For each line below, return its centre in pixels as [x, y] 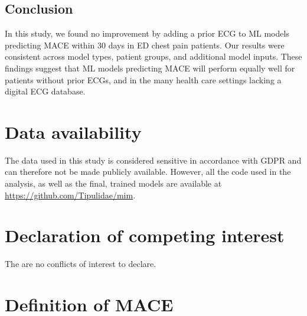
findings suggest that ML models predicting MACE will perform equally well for [150, 68]
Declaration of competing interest [145, 235]
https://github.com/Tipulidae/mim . [70, 195]
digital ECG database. [45, 91]
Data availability [73, 131]
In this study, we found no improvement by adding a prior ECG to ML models [147, 33]
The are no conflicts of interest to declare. [81, 264]
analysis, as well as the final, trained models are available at [113, 183]
